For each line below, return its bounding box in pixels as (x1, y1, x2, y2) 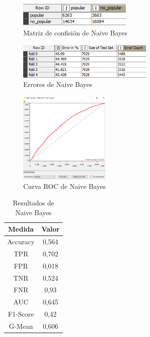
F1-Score (8, 309, 34, 319)
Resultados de (13, 197, 54, 207)
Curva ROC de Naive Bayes (23, 181, 106, 191)
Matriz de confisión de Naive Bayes (23, 28, 128, 38)
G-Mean (9, 320, 33, 331)
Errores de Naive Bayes (23, 79, 92, 89)
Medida (8, 224, 34, 234)
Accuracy (7, 236, 35, 246)
